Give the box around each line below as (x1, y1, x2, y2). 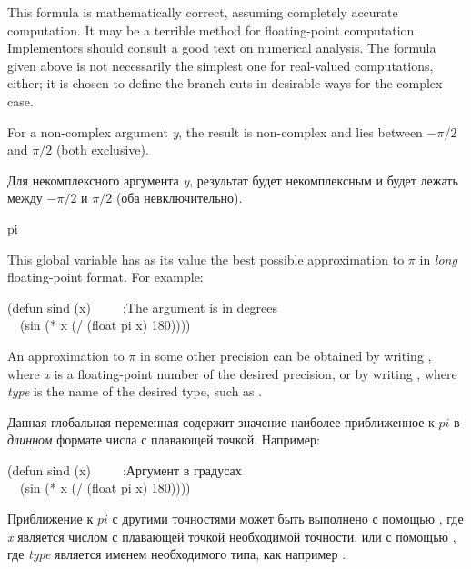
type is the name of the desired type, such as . (7, 382, 263, 401)
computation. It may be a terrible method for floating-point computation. (7, 20, 418, 39)
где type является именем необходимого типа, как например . (7, 544, 346, 564)
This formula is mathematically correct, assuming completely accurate (7, 3, 398, 21)
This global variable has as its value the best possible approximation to (7, 249, 405, 268)
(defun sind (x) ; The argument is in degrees (7, 297, 278, 316)
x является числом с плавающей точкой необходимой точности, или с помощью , (7, 526, 456, 545)
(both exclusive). (55, 140, 149, 159)
